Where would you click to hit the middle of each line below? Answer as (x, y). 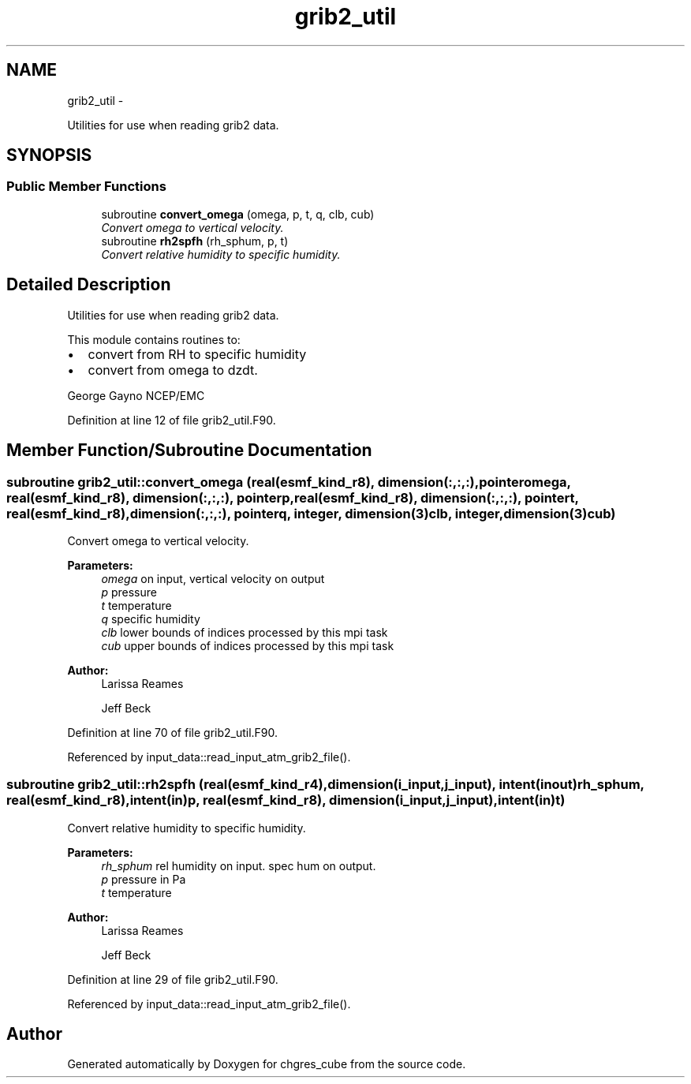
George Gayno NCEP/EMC (136, 395)
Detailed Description (89, 285)
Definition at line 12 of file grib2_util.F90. (172, 420)
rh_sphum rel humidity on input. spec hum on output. (239, 865)
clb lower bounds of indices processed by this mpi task (245, 632)
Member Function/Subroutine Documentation (189, 450)
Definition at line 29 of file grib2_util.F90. (173, 979)
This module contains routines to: (154, 339)
